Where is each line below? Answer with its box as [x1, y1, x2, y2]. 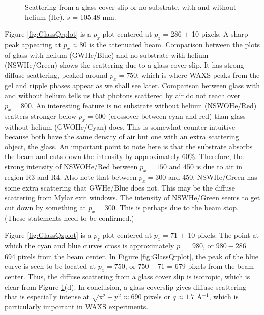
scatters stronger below [5, 110, 77, 121]
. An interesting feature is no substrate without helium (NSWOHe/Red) [32, 100, 257, 110]
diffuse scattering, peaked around [5, 69, 108, 80]
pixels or [144, 291, 170, 302]
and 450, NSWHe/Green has [168, 171, 257, 182]
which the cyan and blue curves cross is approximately [5, 240, 174, 250]
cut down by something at [5, 202, 86, 212]
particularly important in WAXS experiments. [5, 301, 149, 311]
